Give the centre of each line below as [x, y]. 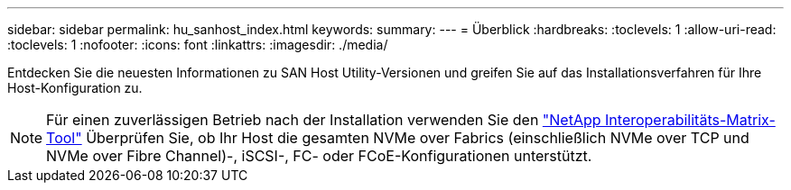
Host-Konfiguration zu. [75, 88]
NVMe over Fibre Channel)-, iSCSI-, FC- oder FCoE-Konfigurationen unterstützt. [319, 156]
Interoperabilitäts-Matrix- [690, 120]
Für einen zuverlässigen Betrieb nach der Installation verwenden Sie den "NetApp [324, 120]
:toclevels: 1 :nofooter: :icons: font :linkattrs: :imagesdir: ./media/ [198, 45]
